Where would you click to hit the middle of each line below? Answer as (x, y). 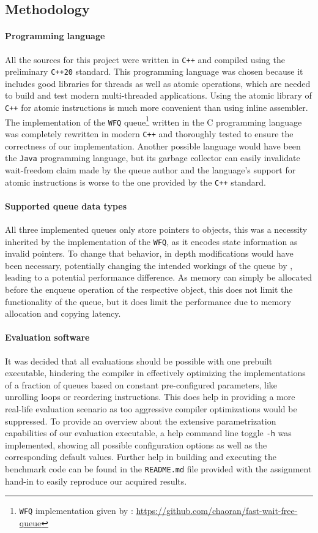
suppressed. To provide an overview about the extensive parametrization (141, 421)
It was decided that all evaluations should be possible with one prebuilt (139, 361)
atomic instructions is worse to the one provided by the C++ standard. (135, 182)
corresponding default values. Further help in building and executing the (141, 457)
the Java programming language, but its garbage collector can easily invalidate (153, 158)
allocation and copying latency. (63, 313)
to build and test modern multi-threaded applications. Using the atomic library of (158, 95)
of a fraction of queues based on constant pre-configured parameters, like (141, 384)
